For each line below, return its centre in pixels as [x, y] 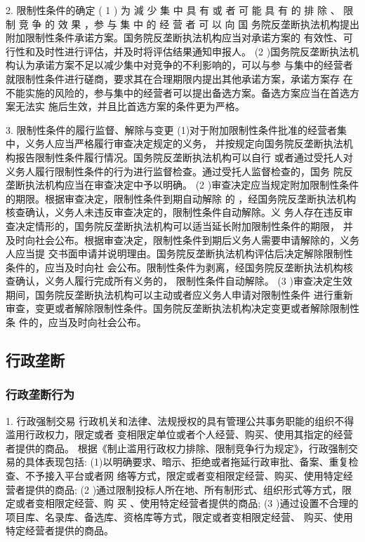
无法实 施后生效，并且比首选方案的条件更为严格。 [130, 106]
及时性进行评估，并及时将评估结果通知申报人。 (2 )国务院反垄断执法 [192, 51]
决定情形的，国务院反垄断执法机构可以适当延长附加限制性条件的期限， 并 [184, 225]
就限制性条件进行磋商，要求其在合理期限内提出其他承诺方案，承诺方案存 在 [179, 78]
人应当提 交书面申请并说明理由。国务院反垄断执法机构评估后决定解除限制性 [179, 253]
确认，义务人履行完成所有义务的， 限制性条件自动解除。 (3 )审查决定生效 [184, 281]
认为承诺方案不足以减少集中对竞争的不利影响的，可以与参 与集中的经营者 [184, 65]
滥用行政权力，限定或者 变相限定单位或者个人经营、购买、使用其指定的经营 [179, 434]
